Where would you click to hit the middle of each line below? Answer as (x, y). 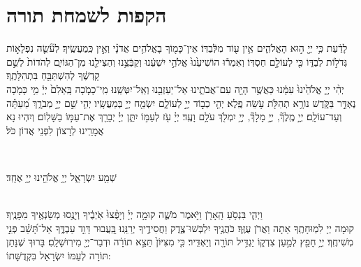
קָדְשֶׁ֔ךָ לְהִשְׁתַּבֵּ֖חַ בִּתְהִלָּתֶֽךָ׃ (53, 75)
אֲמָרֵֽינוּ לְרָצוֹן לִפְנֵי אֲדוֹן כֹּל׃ (55, 130)
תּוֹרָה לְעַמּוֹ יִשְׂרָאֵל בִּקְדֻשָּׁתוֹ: (59, 255)
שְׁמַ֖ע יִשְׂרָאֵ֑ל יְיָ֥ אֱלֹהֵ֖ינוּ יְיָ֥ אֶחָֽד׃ (61, 176)
